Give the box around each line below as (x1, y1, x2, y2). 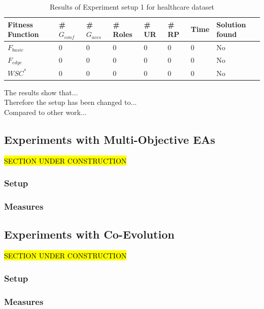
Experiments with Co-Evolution (4, 226, 175, 242)
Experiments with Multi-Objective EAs (4, 131, 215, 147)
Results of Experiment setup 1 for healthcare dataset (50, 2, 214, 12)
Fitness (8, 19, 33, 29)
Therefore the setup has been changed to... (4, 97, 137, 107)
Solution (216, 19, 246, 29)
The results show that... (4, 87, 78, 97)
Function (8, 29, 39, 40)
